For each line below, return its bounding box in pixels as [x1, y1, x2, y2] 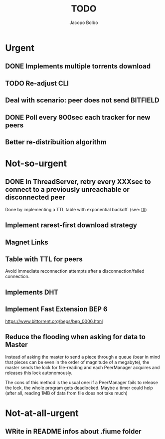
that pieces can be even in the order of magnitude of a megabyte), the [5, 359, 150, 365]
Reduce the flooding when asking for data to [5, 333, 146, 341]
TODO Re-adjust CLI [5, 79, 69, 87]
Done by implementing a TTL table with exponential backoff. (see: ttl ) [5, 206, 147, 212]
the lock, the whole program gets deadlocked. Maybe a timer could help [5, 385, 153, 391]
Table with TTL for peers [5, 255, 83, 264]
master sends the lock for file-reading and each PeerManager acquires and [5, 364, 160, 370]
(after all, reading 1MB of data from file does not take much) [5, 390, 128, 396]
